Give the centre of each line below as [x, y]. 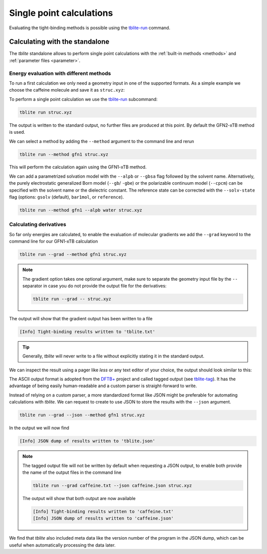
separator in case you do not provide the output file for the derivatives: [94, 286]
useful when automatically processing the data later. [62, 545]
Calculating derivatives [38, 224]
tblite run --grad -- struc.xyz [72, 299]
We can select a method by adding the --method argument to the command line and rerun [102, 141]
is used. [17, 132]
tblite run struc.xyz [46, 112]
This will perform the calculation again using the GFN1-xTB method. [78, 167]
